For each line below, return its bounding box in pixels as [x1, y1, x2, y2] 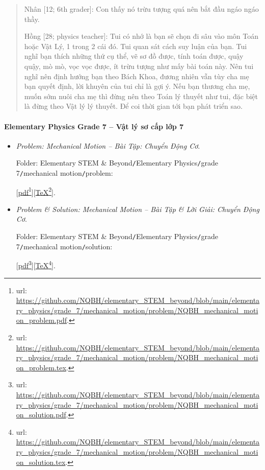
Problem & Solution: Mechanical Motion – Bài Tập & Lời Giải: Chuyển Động [16, 203, 259, 214]
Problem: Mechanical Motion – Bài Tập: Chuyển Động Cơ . [16, 140, 200, 151]
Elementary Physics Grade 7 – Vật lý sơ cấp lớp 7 [4, 121, 184, 131]
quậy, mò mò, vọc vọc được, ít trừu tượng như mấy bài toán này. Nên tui [24, 60, 254, 71]
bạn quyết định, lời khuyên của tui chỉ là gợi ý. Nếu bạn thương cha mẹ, [24, 81, 250, 91]
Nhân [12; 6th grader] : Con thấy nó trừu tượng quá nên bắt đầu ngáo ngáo [24, 4, 259, 14]
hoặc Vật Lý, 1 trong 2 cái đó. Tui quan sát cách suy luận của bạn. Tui [24, 40, 247, 51]
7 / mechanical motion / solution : [16, 241, 113, 251]
